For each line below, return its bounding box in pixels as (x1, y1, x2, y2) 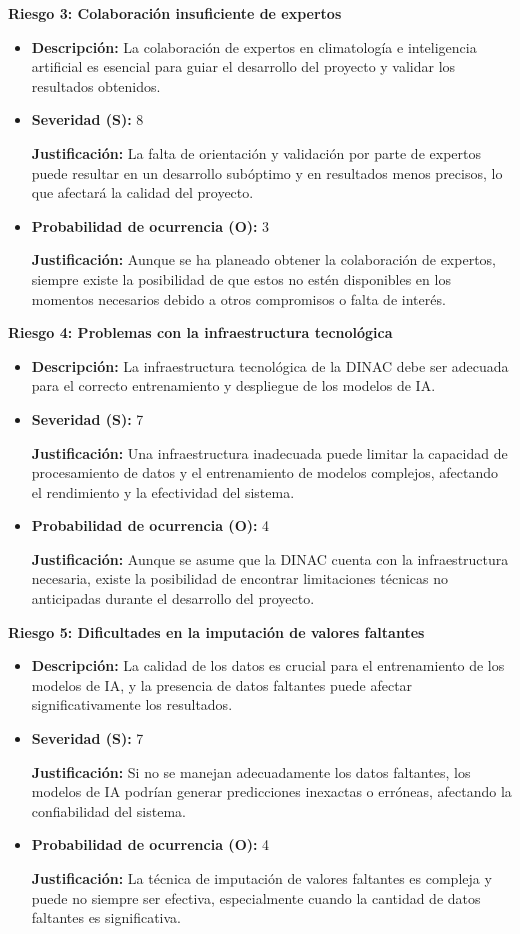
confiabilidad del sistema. (31, 800, 186, 821)
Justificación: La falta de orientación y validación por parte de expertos (31, 142, 481, 163)
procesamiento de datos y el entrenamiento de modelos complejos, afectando (31, 462, 499, 483)
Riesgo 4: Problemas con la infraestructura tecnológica (8, 322, 393, 343)
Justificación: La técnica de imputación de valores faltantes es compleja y (31, 868, 492, 888)
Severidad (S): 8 (31, 109, 144, 130)
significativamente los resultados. (31, 694, 233, 715)
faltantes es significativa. (31, 907, 181, 928)
